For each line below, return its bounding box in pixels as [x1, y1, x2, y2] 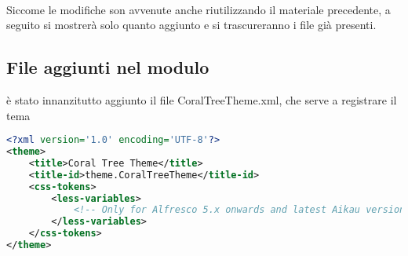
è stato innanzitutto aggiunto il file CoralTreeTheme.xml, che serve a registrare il [6, 91, 397, 108]
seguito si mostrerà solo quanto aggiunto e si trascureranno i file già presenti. [6, 16, 377, 33]
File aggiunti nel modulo [6, 55, 209, 79]
